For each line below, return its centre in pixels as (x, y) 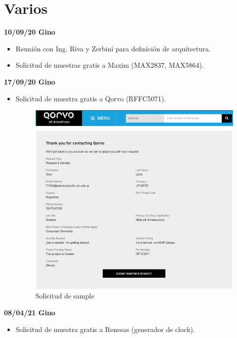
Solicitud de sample (65, 296)
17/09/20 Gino (30, 81)
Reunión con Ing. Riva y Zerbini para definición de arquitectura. (113, 48)
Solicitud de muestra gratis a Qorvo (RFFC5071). (91, 98)
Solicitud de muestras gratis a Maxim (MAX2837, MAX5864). (110, 65)
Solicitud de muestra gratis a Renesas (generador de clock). (105, 329)
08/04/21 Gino (30, 312)
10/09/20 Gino (30, 32)
